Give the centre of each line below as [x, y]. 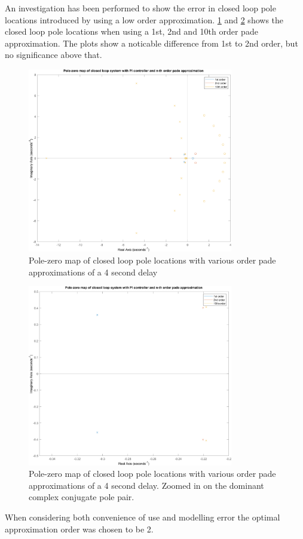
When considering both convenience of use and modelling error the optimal [143, 517]
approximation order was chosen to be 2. [79, 529]
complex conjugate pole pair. [82, 497]
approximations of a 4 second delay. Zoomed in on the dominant [146, 485]
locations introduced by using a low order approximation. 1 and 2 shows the [144, 19]
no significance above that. [53, 55]
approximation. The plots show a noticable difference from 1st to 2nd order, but [151, 43]
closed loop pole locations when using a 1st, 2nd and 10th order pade [131, 31]
